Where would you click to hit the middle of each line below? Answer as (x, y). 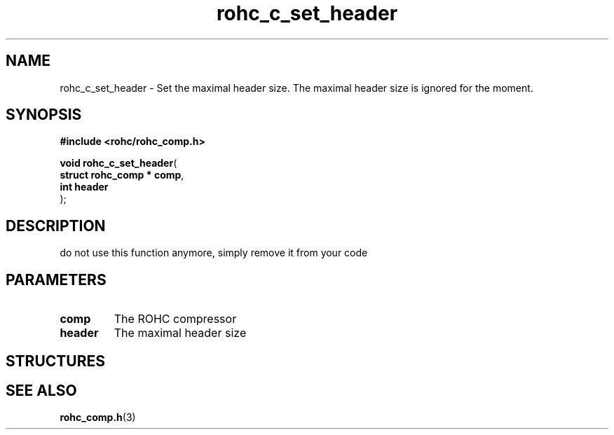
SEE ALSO (41, 390)
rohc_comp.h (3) (98, 417)
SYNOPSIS (44, 115)
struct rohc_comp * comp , (122, 175)
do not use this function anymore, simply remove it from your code (214, 253)
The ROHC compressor (175, 319)
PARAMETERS (56, 279)
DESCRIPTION (56, 226)
